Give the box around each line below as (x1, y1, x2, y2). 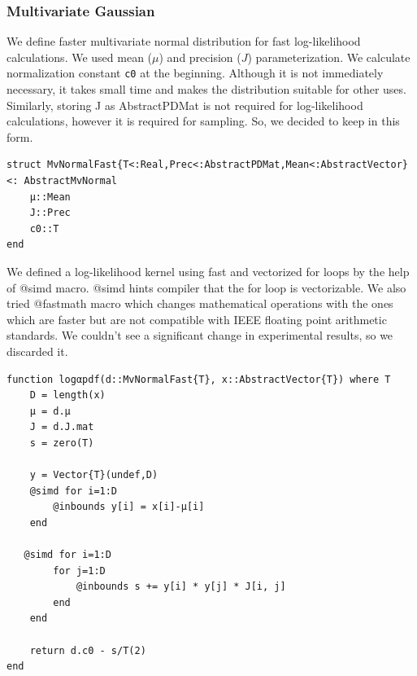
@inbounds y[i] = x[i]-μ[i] (53, 501, 205, 513)
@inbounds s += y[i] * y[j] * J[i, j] (76, 581, 286, 593)
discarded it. (7, 342, 68, 359)
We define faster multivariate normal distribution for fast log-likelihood (7, 33, 361, 50)
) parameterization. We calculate (247, 48, 410, 65)
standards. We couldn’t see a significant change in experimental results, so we (7, 327, 393, 344)
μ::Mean (29, 191, 71, 203)
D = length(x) (29, 389, 106, 402)
